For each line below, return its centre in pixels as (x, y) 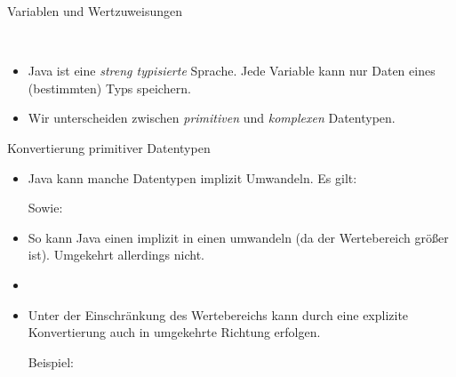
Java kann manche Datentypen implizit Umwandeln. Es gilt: (192, 177)
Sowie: (45, 208)
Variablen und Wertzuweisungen (95, 11)
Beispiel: (51, 361)
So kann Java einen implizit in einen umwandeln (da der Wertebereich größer (238, 237)
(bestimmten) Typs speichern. (109, 88)
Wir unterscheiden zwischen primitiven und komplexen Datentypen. (212, 118)
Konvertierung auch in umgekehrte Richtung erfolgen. (174, 332)
